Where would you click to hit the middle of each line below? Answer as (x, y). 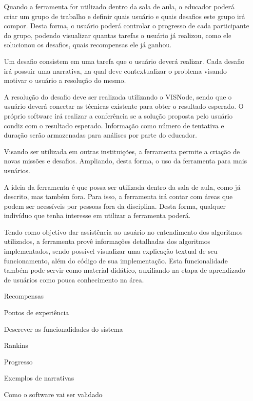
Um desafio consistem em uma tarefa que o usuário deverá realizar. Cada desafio (124, 61)
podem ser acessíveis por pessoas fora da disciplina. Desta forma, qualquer (115, 206)
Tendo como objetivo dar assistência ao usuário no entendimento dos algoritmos (123, 231)
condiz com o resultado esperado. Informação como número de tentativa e (114, 125)
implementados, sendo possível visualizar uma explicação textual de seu (111, 251)
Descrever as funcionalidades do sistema (64, 329)
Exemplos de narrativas (39, 378)
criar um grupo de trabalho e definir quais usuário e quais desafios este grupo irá (125, 16)
